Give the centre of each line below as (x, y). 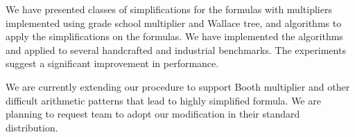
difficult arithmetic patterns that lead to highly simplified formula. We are (163, 100)
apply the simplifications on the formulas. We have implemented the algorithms (174, 36)
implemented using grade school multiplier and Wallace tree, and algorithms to (174, 22)
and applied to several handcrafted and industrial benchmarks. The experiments (176, 49)
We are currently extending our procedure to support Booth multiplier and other (178, 86)
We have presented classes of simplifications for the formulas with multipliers (169, 9)
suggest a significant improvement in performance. (112, 63)
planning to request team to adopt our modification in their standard (153, 114)
